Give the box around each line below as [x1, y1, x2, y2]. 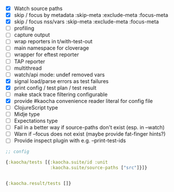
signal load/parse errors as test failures [13, 77, 109, 84]
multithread [13, 64, 42, 71]
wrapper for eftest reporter [13, 51, 80, 58]
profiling [13, 25, 35, 32]
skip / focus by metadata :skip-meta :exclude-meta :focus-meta [13, 12, 168, 19]
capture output [13, 32, 50, 39]
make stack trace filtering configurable [13, 91, 108, 98]
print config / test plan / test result [13, 84, 97, 91]
